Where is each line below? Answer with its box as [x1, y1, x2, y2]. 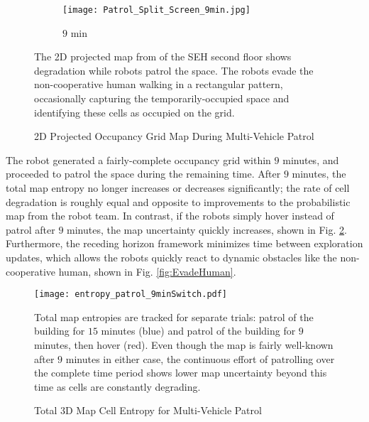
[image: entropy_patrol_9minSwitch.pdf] [34, 289, 228, 300]
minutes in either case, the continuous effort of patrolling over [65, 351, 335, 366]
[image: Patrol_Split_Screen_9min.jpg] [62, 5, 250, 15]
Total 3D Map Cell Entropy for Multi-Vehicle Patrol [34, 403, 262, 418]
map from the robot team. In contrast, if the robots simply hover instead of [6, 208, 334, 223]
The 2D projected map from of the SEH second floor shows [34, 49, 292, 64]
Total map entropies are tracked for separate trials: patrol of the [34, 309, 314, 324]
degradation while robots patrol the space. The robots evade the [34, 63, 314, 77]
